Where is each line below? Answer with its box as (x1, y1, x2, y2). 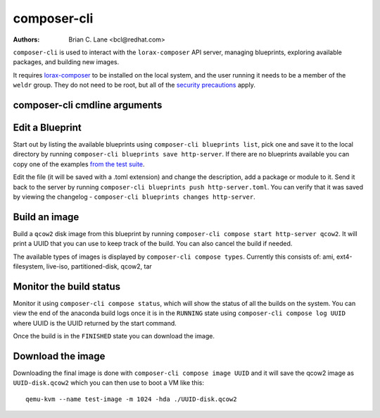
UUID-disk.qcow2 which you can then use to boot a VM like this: (13, 379, 204, 387)
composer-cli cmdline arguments (13, 99, 163, 111)
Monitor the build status (13, 281, 121, 293)
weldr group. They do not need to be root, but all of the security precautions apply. (13, 81, 256, 90)
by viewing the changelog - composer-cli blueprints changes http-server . (13, 192, 256, 201)
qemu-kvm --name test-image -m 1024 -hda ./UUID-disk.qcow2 (25, 395, 237, 403)
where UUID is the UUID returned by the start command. (13, 319, 177, 327)
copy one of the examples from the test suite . (13, 159, 145, 168)
